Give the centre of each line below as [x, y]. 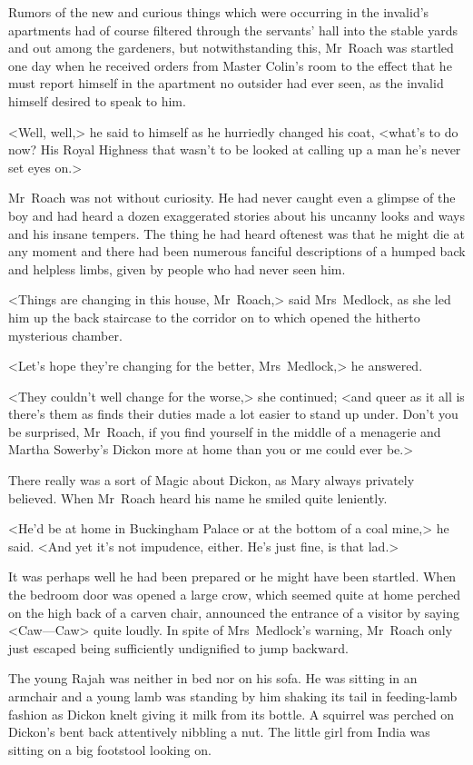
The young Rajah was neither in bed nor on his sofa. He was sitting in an [213, 678]
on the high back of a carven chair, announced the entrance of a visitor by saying [234, 612]
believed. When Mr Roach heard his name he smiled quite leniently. [198, 497]
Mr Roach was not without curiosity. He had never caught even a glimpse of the [232, 198]
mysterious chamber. [65, 335]
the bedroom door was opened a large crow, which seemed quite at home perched [235, 595]
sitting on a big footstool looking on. [110, 749]
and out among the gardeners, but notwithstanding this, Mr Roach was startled [231, 48]
